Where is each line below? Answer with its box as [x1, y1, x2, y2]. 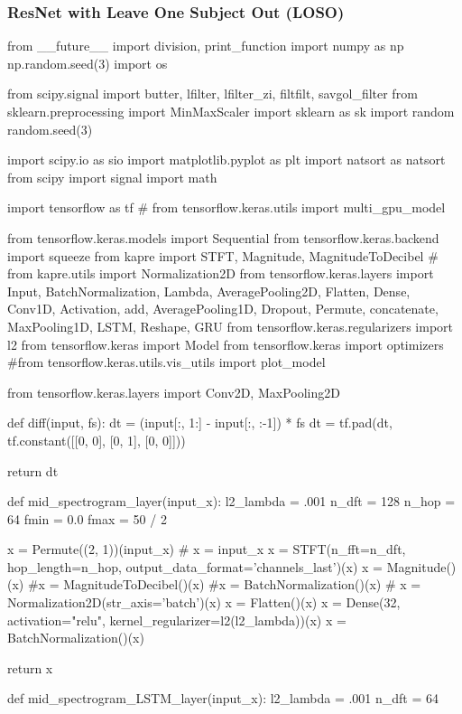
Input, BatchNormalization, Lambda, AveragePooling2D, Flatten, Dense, [7, 281, 411, 300]
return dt [7, 461, 59, 480]
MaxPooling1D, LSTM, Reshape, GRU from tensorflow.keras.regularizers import [7, 316, 454, 335]
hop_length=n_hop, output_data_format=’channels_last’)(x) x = [7, 557, 383, 576]
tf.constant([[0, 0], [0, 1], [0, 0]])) [7, 430, 186, 449]
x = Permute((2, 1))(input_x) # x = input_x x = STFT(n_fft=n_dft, [7, 540, 406, 559]
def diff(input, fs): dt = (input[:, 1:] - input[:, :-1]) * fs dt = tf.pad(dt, [7, 413, 393, 432]
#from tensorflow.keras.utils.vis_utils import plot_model [7, 352, 326, 371]
